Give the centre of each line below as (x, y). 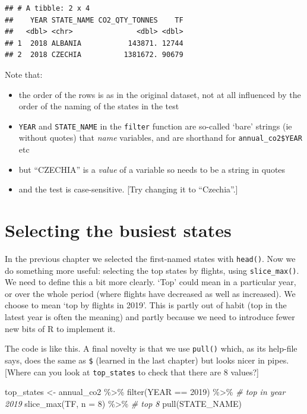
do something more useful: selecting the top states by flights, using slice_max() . (152, 270)
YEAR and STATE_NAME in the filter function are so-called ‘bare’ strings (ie (155, 126)
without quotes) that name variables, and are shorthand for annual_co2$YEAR (160, 138)
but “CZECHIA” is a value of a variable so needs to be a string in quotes (152, 169)
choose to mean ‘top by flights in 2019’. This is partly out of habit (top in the (146, 305)
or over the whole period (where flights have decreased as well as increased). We (150, 293)
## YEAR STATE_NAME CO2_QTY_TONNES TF (94, 20)
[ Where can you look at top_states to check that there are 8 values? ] (132, 372)
